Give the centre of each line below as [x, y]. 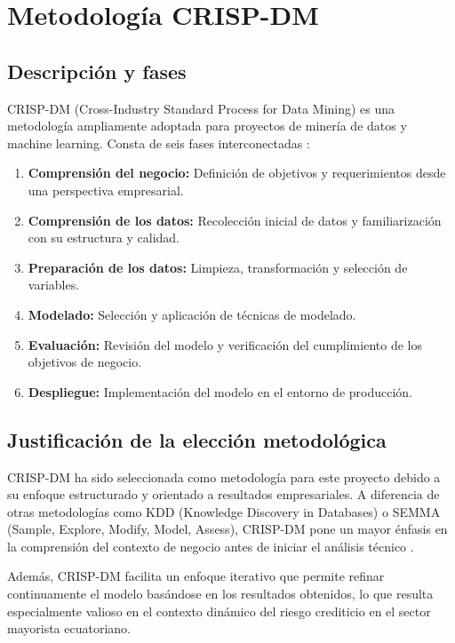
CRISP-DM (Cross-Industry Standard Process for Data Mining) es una [201, 108]
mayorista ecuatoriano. [69, 628]
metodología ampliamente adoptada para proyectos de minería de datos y [207, 126]
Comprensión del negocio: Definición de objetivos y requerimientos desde [237, 173]
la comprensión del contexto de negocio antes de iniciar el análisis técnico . [211, 546]
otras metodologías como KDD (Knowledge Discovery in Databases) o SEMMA [224, 511]
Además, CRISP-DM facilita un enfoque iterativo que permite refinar [196, 576]
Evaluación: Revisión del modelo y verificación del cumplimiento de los [225, 344]
